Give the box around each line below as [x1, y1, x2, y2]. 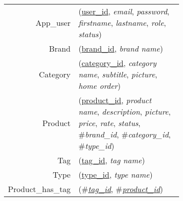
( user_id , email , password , [78, 5, 170, 17]
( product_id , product [78, 94, 152, 106]
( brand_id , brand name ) [78, 43, 163, 54]
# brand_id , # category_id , [78, 129, 171, 140]
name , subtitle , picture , [78, 68, 157, 80]
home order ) [78, 80, 121, 91]
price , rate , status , [78, 117, 141, 129]
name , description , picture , [78, 106, 171, 117]
